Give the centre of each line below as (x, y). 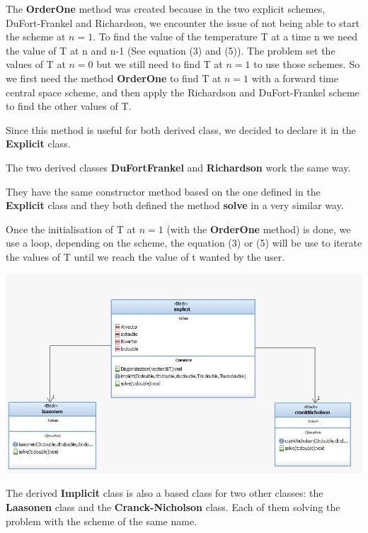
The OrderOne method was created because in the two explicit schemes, (166, 9)
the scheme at (36, 37)
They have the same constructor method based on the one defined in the (163, 191)
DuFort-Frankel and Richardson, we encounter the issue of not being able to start (183, 22)
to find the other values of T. (69, 106)
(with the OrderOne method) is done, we (259, 229)
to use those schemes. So (307, 64)
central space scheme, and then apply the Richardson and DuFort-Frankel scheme (183, 92)
